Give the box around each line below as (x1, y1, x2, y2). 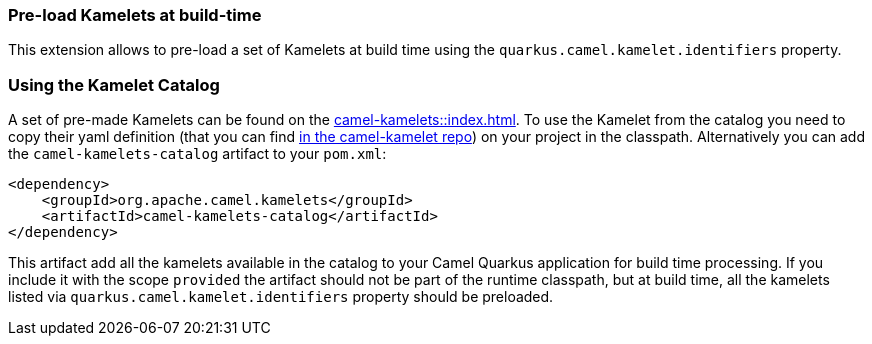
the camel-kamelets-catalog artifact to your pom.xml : (8, 145, 387, 163)
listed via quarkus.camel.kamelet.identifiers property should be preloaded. (8, 288, 554, 306)
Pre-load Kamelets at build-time (8, 5, 262, 25)
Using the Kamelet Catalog (8, 74, 220, 95)
